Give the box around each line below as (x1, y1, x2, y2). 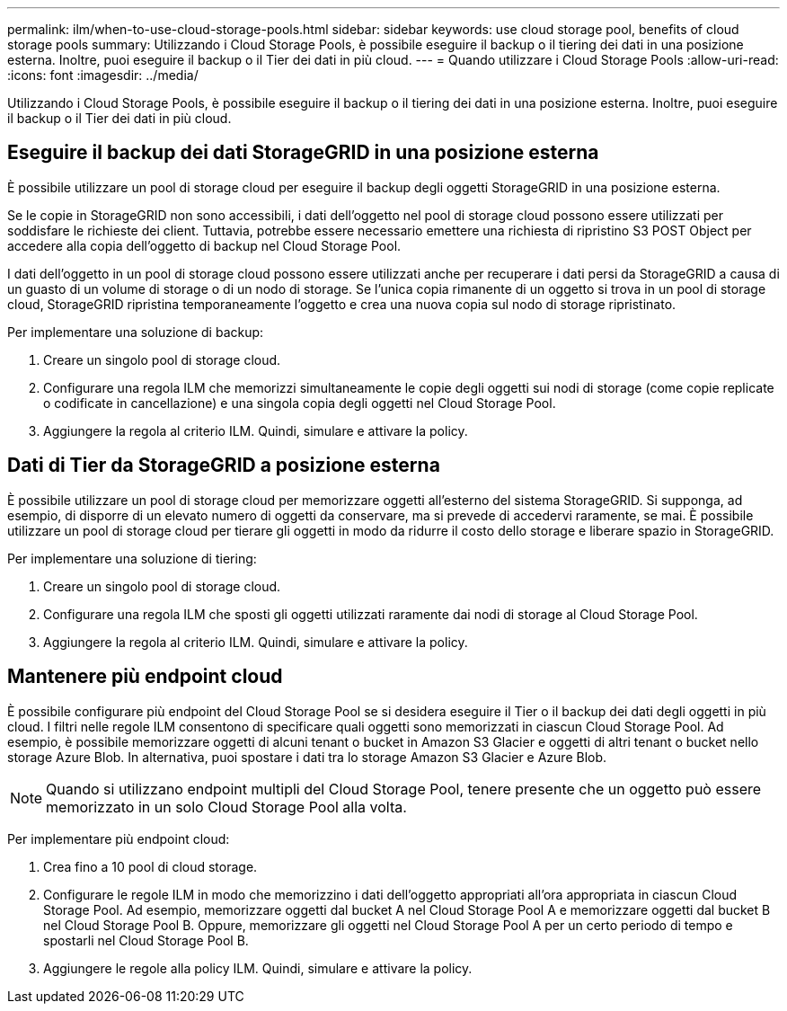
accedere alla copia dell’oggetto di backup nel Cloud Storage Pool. (7, 237, 402, 253)
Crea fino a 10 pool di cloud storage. (43, 858, 258, 874)
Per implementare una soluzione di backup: (7, 324, 264, 340)
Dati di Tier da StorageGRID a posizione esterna (7, 454, 440, 477)
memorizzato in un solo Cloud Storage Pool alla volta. (46, 797, 407, 816)
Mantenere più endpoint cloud (7, 665, 283, 688)
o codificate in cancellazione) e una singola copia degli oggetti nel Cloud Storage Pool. (43, 395, 556, 411)
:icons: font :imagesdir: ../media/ (7, 67, 199, 83)
